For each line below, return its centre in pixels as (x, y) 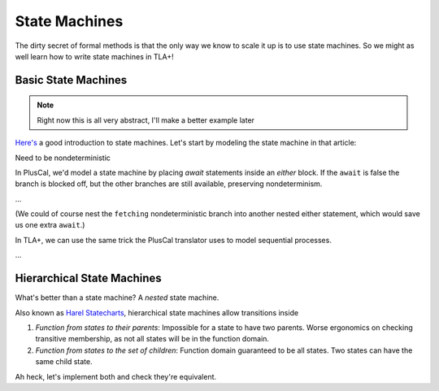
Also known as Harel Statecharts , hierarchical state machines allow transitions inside (157, 312)
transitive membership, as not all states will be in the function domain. (152, 339)
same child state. (64, 362)
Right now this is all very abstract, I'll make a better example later (146, 120)
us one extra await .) (50, 225)
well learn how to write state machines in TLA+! (94, 56)
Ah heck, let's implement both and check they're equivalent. (116, 376)
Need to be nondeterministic (63, 158)
